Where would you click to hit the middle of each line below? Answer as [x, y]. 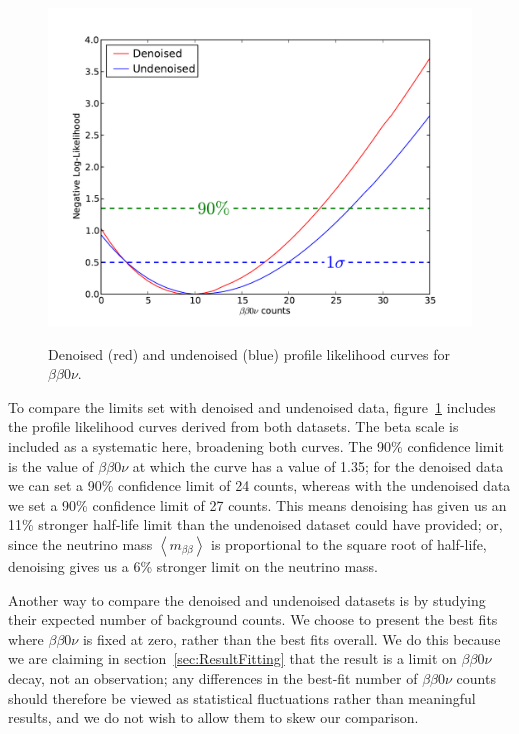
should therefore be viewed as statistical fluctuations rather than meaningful [242, 697]
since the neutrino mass [80, 543]
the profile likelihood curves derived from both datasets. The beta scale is [233, 426]
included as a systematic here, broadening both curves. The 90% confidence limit [256, 445]
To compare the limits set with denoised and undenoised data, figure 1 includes [252, 406]
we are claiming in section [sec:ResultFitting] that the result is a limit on [232, 658]
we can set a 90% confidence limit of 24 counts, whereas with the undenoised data [259, 485]
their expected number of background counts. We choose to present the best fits [253, 619]
